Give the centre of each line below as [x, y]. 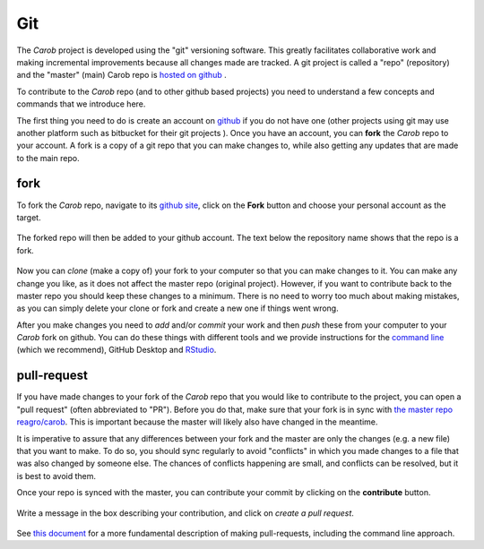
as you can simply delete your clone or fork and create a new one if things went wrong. [178, 308]
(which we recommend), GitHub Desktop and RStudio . [117, 350]
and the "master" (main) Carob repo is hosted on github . [122, 75]
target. [29, 217]
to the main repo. [48, 158]
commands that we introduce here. [81, 104]
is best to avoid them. [56, 476]
